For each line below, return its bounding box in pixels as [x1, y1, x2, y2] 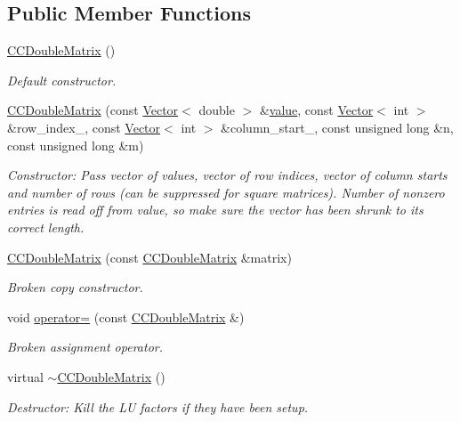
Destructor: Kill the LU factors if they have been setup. [7, 397, 309, 416]
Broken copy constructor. [7, 278, 143, 296]
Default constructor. [7, 70, 117, 89]
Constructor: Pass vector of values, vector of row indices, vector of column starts [7, 166, 448, 184]
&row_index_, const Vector [7, 118, 161, 136]
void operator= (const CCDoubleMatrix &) [7, 307, 245, 326]
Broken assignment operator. [7, 337, 163, 356]
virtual [7, 367, 44, 385]
